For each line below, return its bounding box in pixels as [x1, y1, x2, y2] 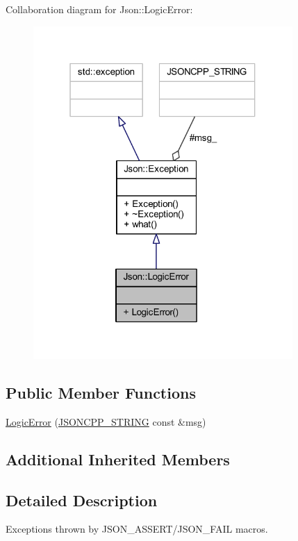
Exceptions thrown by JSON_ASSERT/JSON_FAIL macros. [6, 522, 268, 536]
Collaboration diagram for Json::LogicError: [6, 2, 193, 16]
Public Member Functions [6, 382, 196, 403]
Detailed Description [6, 489, 158, 510]
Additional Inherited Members [6, 448, 230, 469]
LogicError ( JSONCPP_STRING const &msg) [6, 414, 206, 428]
